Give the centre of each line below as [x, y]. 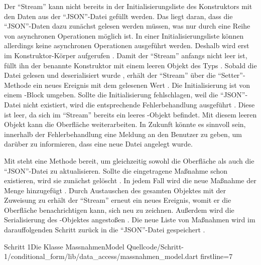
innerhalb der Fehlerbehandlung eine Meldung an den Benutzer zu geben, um [123, 134]
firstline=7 [217, 256]
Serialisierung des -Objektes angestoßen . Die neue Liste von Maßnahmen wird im [130, 220]
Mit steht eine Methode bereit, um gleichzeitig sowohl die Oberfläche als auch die [129, 160]
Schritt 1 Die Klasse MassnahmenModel [64, 246]
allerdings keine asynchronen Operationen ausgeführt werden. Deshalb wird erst [127, 45]
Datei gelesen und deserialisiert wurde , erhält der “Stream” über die [110, 75]
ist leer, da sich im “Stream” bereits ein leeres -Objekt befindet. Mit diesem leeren [130, 114]
